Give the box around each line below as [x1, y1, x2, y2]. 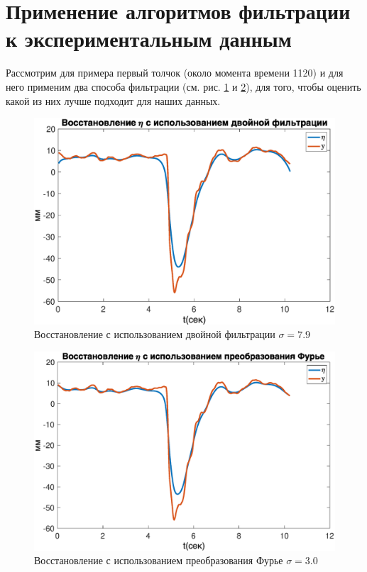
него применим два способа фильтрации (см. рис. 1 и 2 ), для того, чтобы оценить [6, 79, 361, 94]
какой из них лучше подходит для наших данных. [6, 93, 221, 108]
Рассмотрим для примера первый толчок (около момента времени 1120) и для [6, 65, 344, 80]
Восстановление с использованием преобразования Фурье [34, 553, 283, 568]
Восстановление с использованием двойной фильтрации [34, 327, 275, 342]
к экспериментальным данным [6, 24, 292, 53]
